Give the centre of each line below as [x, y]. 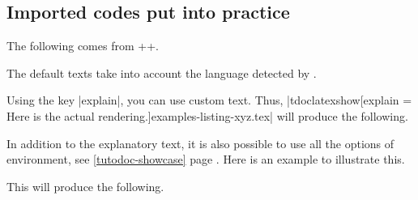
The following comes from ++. [83, 46]
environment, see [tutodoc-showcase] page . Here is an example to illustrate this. [206, 159]
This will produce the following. [85, 186]
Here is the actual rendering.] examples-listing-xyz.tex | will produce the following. [207, 115]
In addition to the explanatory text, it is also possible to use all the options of [200, 143]
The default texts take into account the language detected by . [162, 72]
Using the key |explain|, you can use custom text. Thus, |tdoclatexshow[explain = [209, 100]
